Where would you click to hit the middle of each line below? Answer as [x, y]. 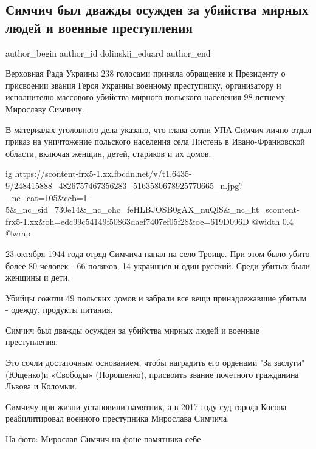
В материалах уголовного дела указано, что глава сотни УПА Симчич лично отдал [159, 129]
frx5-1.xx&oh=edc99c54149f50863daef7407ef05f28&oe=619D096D [127, 221]
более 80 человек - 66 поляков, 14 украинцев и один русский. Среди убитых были [158, 265]
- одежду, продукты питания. [59, 310]
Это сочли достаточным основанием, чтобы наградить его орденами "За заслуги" [155, 362]
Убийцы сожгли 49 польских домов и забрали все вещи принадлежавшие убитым [156, 297]
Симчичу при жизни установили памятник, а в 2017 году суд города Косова [146, 406]
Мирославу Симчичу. [45, 108]
